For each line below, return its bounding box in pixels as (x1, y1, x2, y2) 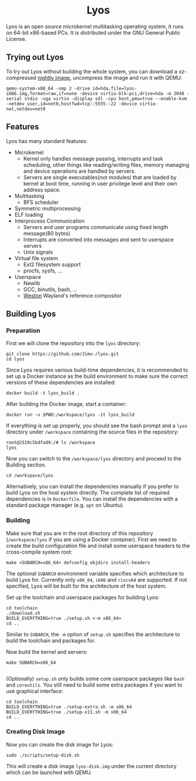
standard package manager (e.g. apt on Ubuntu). (6, 502, 125, 509)
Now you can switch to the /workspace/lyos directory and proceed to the (6, 455, 182, 462)
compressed (6, 74, 36, 81)
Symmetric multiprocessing (14, 204, 81, 212)
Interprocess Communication (14, 217, 85, 224)
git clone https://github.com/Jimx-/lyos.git (6, 351, 119, 357)
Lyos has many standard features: (6, 137, 88, 144)
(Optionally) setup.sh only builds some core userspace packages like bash (6, 675, 185, 682)
